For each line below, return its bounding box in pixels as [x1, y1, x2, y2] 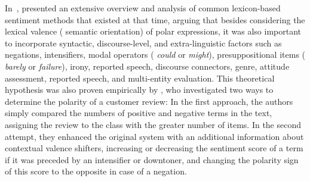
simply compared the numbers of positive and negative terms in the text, [5, 107, 272, 119]
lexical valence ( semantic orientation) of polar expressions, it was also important [5, 25, 302, 38]
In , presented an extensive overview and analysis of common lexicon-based [5, 2, 281, 14]
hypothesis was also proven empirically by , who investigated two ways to [5, 83, 274, 96]
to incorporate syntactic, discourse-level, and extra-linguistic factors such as [5, 36, 282, 49]
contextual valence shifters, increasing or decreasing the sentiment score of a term [5, 142, 303, 154]
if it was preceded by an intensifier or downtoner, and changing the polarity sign [5, 153, 299, 166]
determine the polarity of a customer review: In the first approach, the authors [5, 95, 293, 107]
